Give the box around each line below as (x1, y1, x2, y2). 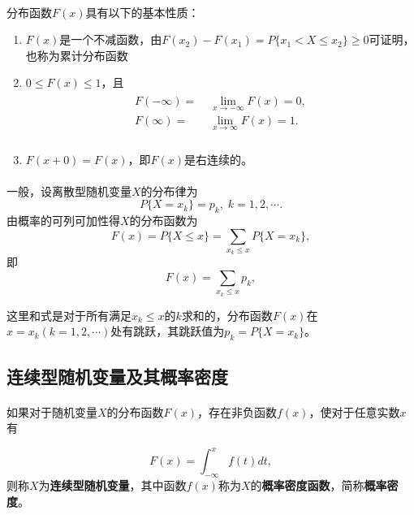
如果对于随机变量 (6, 403, 97, 420)
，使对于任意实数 (308, 403, 400, 420)
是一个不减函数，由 (59, 31, 162, 48)
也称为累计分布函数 (25, 46, 128, 63)
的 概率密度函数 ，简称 (250, 477, 364, 494)
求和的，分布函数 (181, 306, 273, 323)
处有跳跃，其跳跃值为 (110, 322, 225, 340)
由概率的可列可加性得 (6, 212, 120, 229)
